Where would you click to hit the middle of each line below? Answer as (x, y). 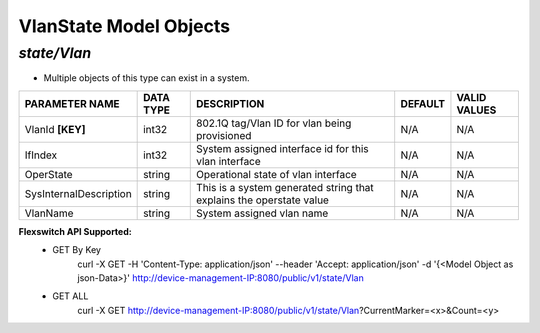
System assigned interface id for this (282, 148)
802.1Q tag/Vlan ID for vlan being (274, 123)
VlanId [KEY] (55, 129)
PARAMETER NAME (72, 103)
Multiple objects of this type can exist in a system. (146, 78)
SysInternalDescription (78, 193)
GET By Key (77, 250)
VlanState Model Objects (124, 26)
